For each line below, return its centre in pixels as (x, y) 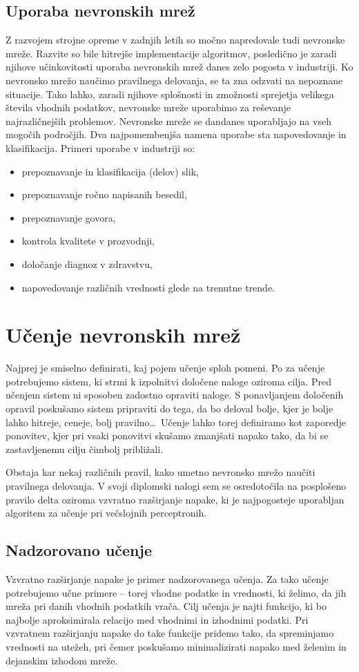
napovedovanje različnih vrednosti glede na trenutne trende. (148, 287)
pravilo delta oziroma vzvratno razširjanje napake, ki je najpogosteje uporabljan (175, 499)
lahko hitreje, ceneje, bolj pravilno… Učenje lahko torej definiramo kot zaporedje (176, 422)
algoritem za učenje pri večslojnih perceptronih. (106, 513)
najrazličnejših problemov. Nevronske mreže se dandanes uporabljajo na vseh (168, 121)
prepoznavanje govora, (69, 217)
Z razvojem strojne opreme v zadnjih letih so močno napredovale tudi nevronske (175, 40)
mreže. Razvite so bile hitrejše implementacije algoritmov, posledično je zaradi (171, 53)
